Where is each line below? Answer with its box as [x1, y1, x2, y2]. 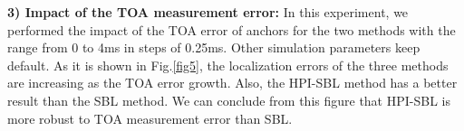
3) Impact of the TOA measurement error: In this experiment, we [7, 3, 409, 21]
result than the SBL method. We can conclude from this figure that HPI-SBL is [7, 90, 450, 109]
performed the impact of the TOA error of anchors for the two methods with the [7, 20, 456, 39]
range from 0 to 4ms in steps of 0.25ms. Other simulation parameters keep [7, 38, 420, 57]
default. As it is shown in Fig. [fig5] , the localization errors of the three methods [7, 55, 449, 74]
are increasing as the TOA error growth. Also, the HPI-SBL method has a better [7, 73, 458, 92]
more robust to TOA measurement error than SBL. [7, 108, 293, 127]
